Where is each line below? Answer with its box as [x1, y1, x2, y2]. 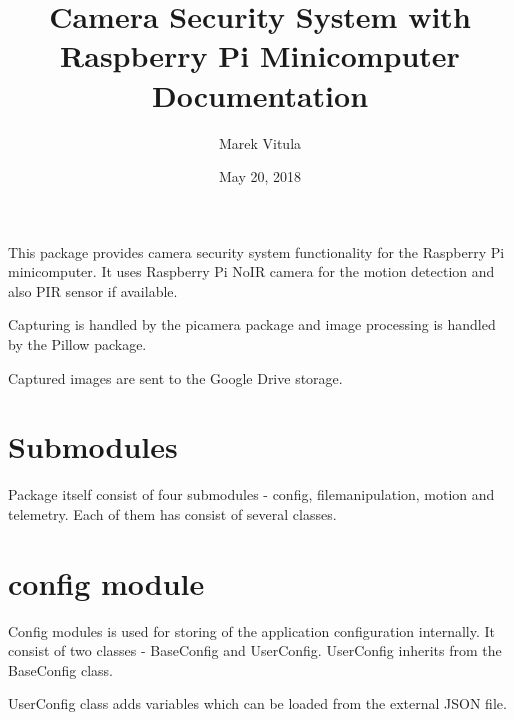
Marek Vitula [218, 132, 302, 153]
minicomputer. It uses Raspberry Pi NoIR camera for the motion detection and [8, 261, 495, 282]
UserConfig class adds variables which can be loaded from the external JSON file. [8, 693, 507, 714]
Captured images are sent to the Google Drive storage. [8, 367, 343, 388]
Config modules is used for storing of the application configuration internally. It [8, 620, 496, 641]
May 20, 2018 [218, 166, 302, 187]
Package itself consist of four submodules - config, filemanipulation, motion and [8, 484, 495, 505]
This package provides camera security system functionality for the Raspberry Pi [8, 241, 505, 262]
